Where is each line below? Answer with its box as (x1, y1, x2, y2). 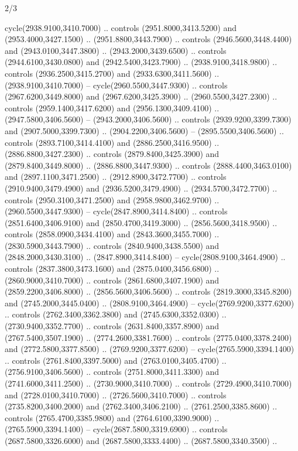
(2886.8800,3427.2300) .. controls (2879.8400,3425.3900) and (5, 148, 220, 160)
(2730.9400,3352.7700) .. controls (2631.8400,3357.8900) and (5, 320, 220, 332)
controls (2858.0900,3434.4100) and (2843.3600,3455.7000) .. (5, 228, 220, 240)
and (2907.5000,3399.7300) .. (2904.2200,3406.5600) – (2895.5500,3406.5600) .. (5, 124, 284, 136)
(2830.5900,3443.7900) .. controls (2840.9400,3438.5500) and (5, 239, 220, 251)
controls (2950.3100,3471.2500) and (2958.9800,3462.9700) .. (5, 193, 220, 206)
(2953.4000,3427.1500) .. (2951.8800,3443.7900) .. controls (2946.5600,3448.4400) (5, 33, 292, 45)
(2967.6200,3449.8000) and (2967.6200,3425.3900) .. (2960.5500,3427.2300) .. (5, 90, 278, 102)
